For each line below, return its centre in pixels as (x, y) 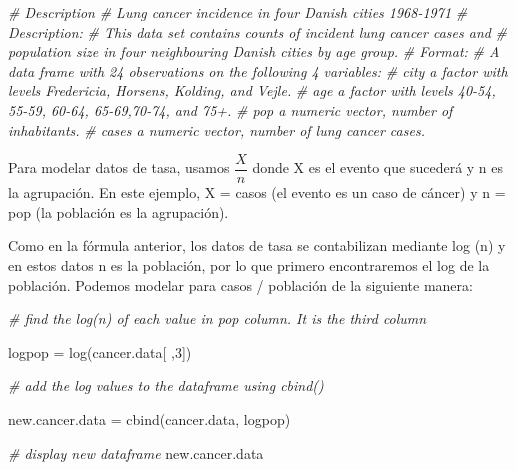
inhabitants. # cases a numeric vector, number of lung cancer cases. (216, 129)
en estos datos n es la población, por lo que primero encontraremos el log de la (249, 265)
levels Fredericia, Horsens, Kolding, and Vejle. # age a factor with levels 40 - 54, (252, 90)
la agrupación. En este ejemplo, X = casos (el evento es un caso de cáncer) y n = (257, 192)
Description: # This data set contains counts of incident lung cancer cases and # (258, 31)
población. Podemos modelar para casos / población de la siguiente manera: (240, 284)
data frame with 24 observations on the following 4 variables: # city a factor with (258, 70)
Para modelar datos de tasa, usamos (119, 167)
